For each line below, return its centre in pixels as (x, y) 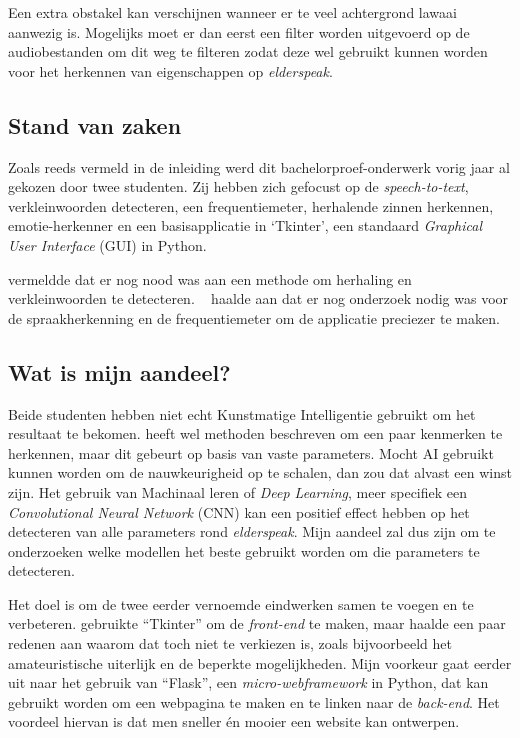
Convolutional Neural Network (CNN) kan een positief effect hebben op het (239, 511)
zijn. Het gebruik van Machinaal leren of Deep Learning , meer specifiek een (238, 491)
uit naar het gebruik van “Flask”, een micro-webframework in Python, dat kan (248, 682)
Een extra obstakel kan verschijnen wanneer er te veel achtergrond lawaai (232, 12)
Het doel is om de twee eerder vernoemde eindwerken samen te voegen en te (241, 603)
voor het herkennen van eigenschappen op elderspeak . (170, 70)
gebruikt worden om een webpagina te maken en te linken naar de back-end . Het (254, 701)
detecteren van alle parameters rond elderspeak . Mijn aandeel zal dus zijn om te (252, 531)
